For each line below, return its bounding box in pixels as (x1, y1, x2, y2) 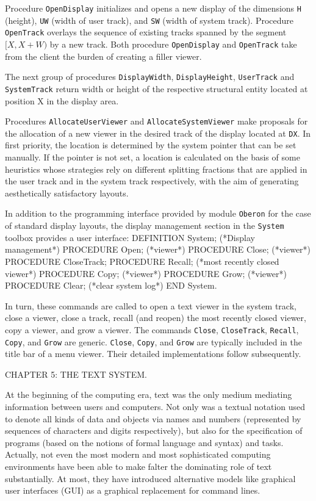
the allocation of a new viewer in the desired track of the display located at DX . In (5, 126, 311, 139)
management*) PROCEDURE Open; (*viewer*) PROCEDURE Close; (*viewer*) (5, 243, 311, 256)
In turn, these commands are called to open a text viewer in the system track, (5, 299, 296, 312)
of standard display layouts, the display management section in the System (5, 219, 284, 232)
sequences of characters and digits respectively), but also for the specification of (5, 424, 303, 437)
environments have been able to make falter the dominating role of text (5, 460, 272, 472)
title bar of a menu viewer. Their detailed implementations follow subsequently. (5, 347, 301, 360)
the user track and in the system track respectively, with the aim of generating (5, 175, 299, 187)
